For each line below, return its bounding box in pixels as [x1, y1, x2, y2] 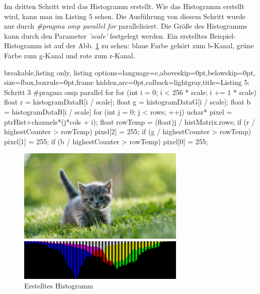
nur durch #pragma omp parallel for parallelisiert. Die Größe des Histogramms [4, 21, 247, 31]
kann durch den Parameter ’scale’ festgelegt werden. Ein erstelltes [4, 30, 207, 41]
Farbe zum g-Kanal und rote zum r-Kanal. [4, 50, 135, 60]
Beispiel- [209, 30, 236, 41]
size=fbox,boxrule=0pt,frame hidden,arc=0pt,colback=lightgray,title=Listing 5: [4, 77, 250, 87]
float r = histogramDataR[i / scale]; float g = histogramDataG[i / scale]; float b [4, 96, 251, 107]
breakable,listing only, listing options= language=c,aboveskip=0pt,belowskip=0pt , [4, 67, 255, 77]
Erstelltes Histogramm [24, 280, 93, 291]
